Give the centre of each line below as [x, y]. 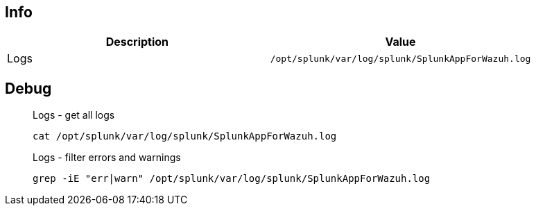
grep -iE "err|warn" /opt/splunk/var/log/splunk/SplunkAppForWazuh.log [232, 179]
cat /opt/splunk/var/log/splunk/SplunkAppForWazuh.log [185, 136]
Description [137, 42]
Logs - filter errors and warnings [107, 158]
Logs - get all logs [74, 115]
